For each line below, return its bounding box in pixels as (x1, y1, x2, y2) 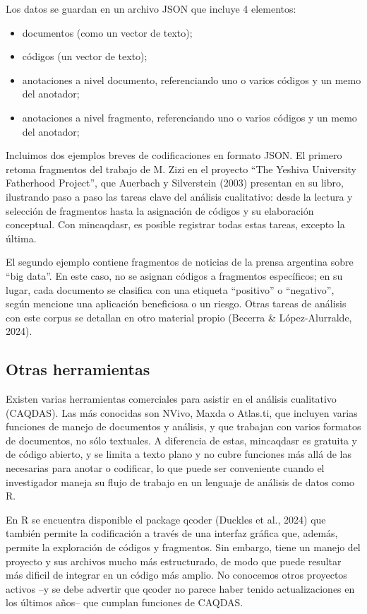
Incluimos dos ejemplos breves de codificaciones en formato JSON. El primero (6, 148, 342, 163)
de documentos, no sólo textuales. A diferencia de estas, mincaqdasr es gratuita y (6, 432, 358, 447)
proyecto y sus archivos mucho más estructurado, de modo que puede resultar (6, 553, 342, 568)
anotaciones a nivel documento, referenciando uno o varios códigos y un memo (22, 72, 361, 87)
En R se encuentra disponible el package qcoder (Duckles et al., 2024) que (6, 512, 326, 526)
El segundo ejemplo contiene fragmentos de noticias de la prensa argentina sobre (6, 254, 354, 269)
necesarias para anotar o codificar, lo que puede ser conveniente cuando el (6, 461, 325, 476)
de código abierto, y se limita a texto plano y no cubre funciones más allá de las (6, 447, 351, 461)
